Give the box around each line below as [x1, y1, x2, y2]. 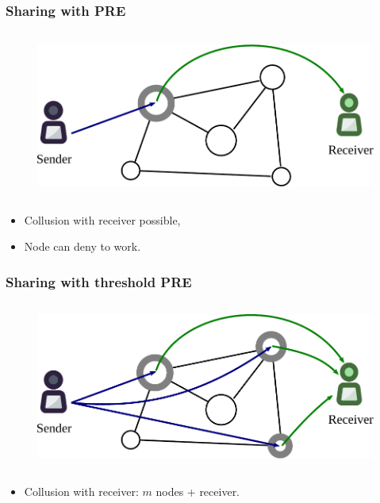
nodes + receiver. [155, 482, 240, 499]
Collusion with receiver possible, [24, 211, 181, 228]
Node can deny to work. [24, 238, 141, 255]
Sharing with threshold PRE [6, 271, 192, 291]
